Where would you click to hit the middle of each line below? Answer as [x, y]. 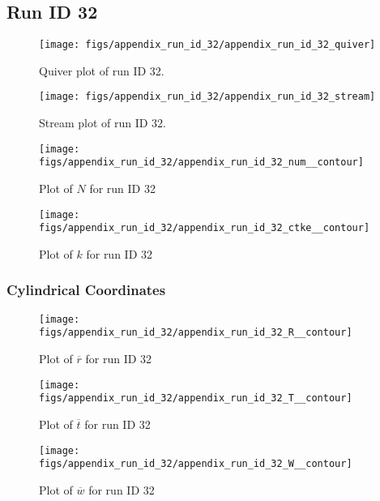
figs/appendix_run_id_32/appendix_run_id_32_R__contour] [196, 333]
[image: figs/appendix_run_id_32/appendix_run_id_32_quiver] [207, 45]
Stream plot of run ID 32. [103, 123]
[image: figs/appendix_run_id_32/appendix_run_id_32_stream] [207, 97]
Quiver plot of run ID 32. [102, 70]
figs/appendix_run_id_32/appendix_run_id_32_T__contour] [196, 398]
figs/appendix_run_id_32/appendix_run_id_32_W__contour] [196, 464]
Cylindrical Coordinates [86, 290]
